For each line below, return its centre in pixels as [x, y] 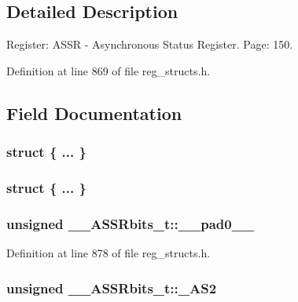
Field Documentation [94, 113]
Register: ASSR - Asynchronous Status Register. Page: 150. [150, 44]
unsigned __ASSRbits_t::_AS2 [112, 287]
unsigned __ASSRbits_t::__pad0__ [131, 223]
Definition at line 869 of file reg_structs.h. [109, 70]
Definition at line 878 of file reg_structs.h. [109, 253]
